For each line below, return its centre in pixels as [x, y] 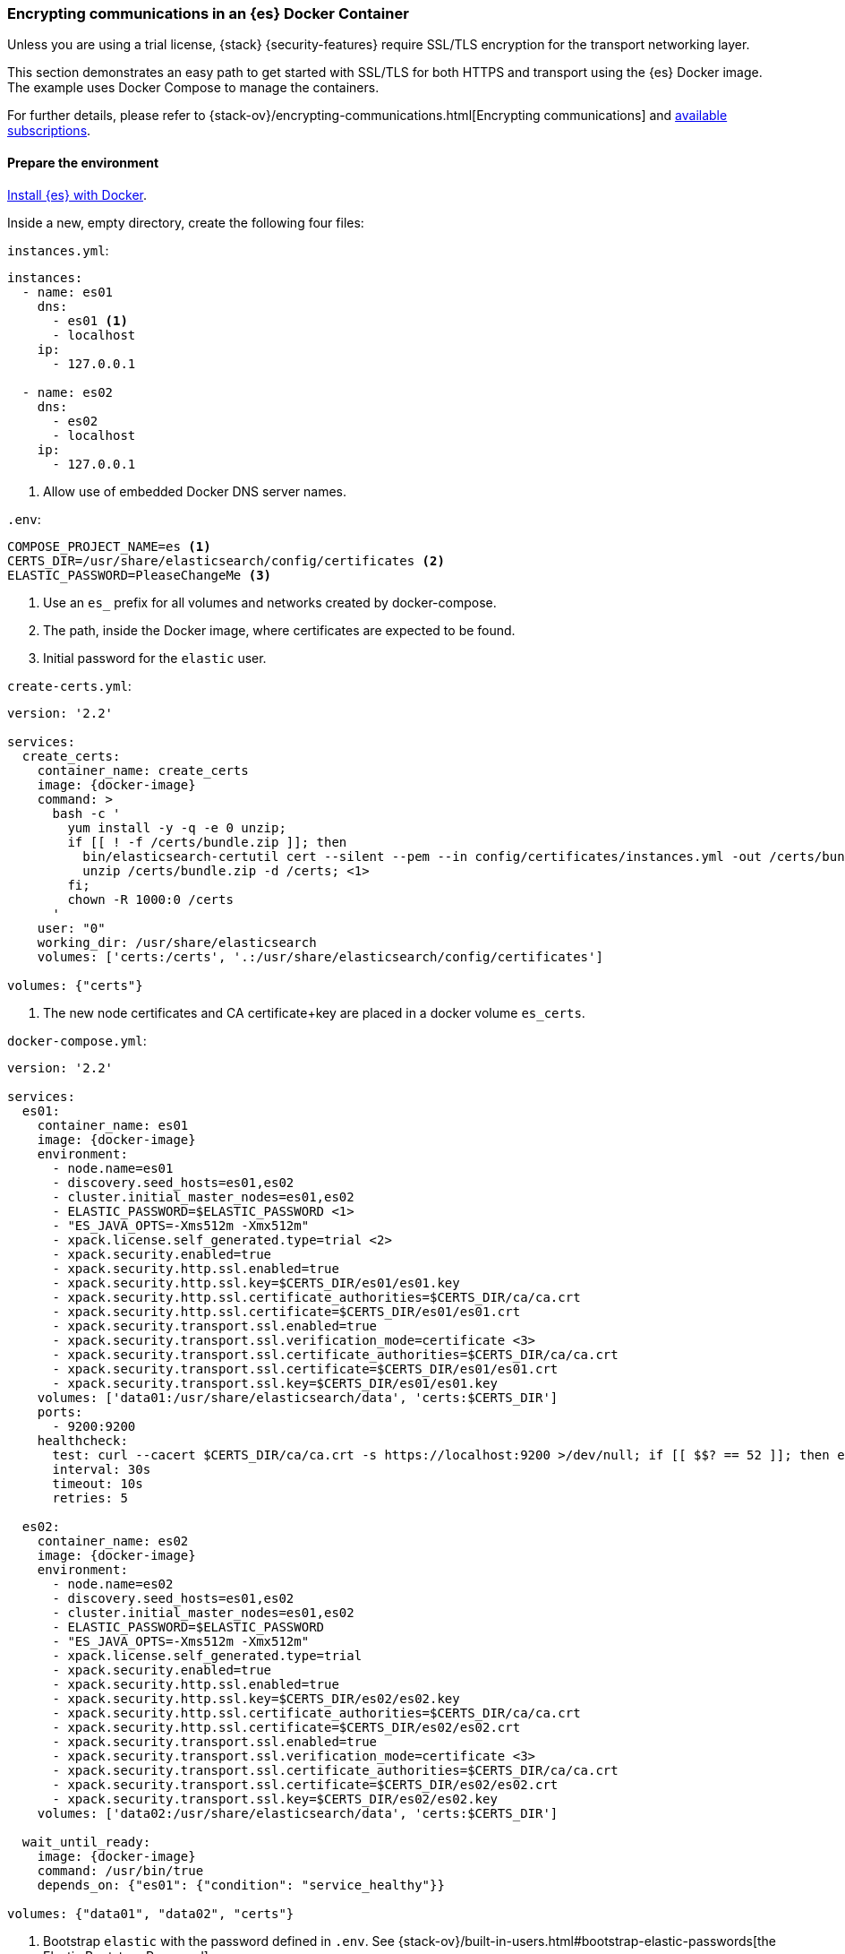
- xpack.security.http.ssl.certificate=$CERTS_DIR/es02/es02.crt [286, 1727]
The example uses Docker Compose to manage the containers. [193, 88]
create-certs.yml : [69, 685]
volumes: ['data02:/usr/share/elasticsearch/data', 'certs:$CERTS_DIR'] [298, 1813]
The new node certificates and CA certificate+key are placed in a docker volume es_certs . [314, 1012]
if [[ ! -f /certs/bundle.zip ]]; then [207, 842]
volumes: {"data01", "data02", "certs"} [151, 1913]
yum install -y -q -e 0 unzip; [177, 827]
